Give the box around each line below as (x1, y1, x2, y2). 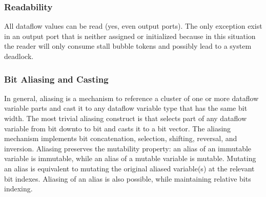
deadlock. (4, 51, 34, 61)
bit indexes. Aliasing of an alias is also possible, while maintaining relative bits (4, 173, 251, 184)
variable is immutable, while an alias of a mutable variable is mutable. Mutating (4, 153, 256, 164)
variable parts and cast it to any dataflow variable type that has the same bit (4, 103, 248, 113)
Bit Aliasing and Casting (4, 72, 109, 85)
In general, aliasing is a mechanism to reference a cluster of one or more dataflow (4, 92, 259, 103)
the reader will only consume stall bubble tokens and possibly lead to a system (4, 41, 252, 51)
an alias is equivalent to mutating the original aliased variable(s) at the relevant (4, 163, 255, 173)
